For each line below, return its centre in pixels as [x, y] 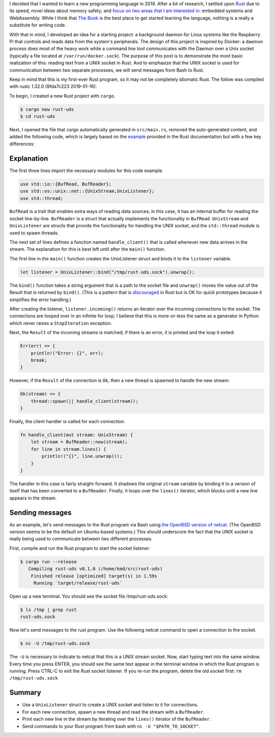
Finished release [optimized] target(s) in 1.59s [94, 576]
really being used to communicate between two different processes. [81, 539]
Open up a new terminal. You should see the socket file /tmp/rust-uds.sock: [89, 596]
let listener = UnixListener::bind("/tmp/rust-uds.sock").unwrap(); [107, 272]
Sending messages [40, 512]
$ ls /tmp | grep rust [48, 610]
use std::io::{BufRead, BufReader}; [66, 184]
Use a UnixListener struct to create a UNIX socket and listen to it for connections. [110, 705]
